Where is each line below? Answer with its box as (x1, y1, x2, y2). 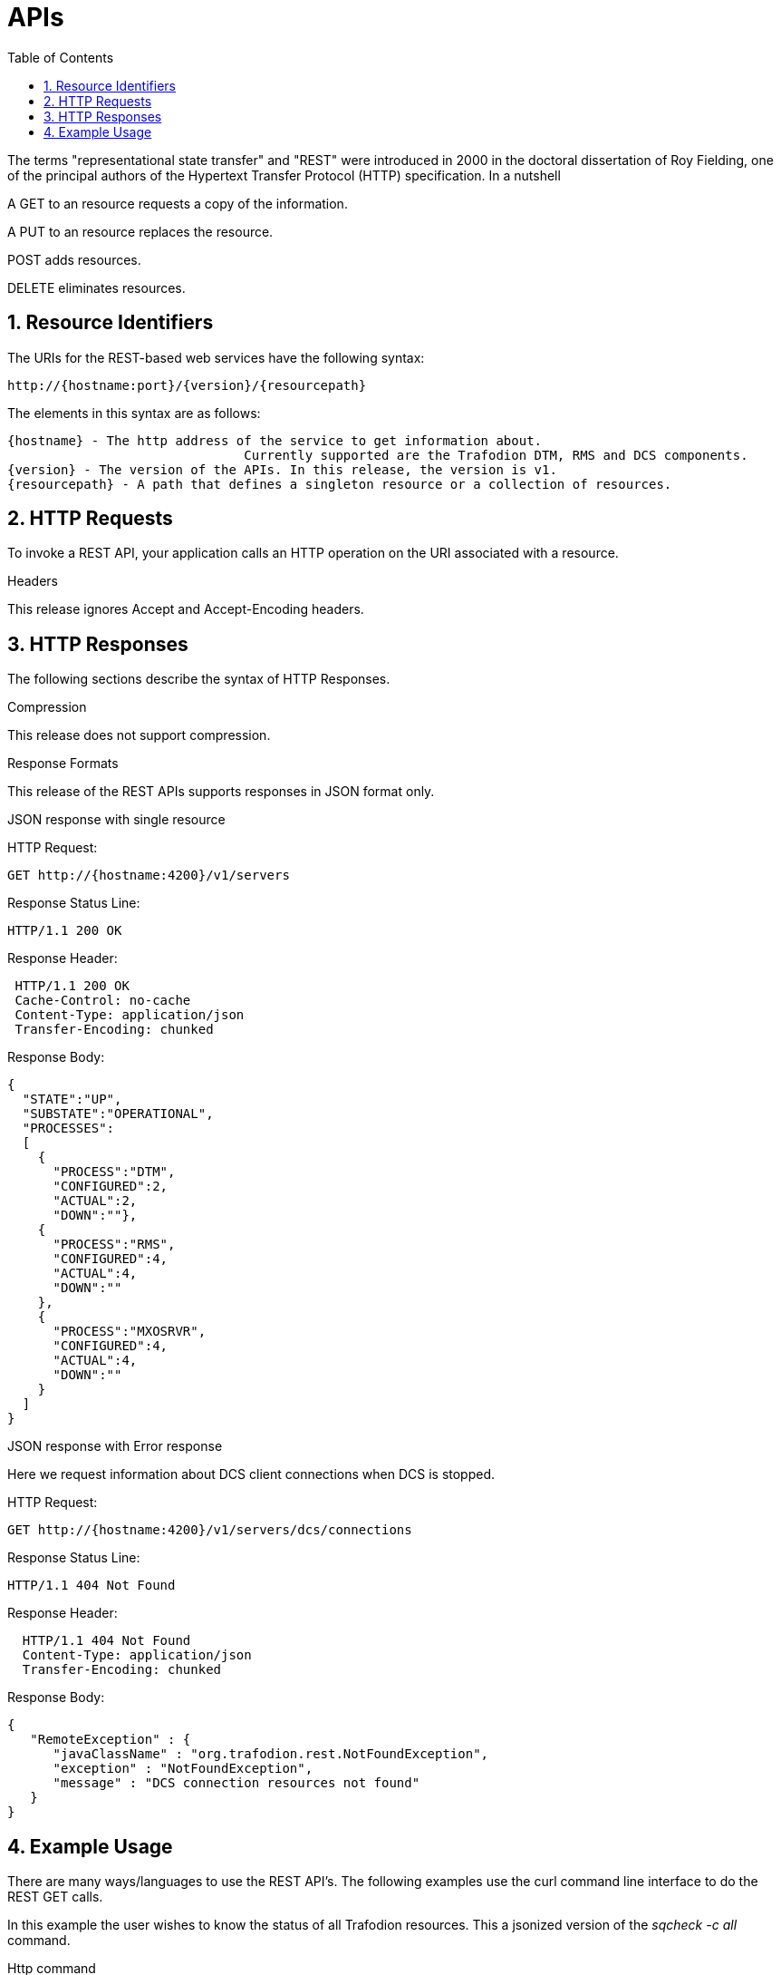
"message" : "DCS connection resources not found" (53, 1776, 420, 1791)
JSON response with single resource (7, 812, 226, 828)
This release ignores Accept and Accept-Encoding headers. (7, 601, 364, 618)
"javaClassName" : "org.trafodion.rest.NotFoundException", (53, 1746, 489, 1762)
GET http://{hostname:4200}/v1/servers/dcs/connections (7, 1523, 412, 1538)
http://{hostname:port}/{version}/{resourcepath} (7, 377, 367, 393)
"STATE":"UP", (22, 1092, 122, 1107)
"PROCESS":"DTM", (53, 1164, 176, 1180)
